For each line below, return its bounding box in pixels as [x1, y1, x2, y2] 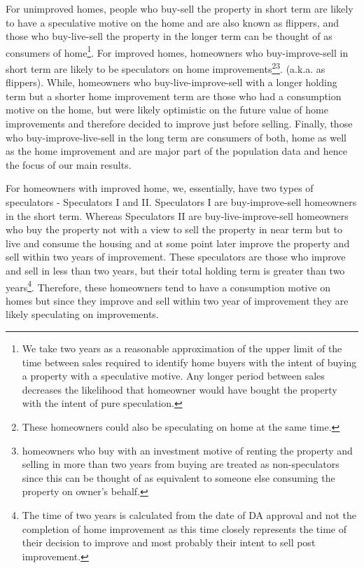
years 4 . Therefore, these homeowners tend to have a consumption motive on [6, 277, 330, 294]
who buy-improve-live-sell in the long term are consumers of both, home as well [6, 130, 346, 144]
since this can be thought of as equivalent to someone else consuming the [22, 470, 335, 485]
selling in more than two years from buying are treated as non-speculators [22, 457, 339, 471]
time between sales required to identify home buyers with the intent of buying [22, 354, 357, 369]
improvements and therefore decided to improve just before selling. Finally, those [6, 116, 353, 131]
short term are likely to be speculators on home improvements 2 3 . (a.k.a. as [6, 60, 325, 76]
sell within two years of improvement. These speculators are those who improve [6, 249, 346, 264]
